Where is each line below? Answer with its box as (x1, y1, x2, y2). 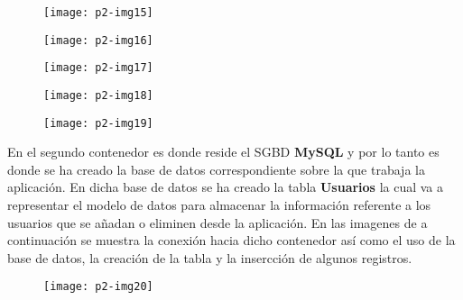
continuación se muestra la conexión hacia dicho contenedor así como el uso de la (7, 231, 456, 250)
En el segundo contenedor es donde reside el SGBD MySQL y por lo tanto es (7, 142, 440, 161)
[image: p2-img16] (43, 33, 153, 47)
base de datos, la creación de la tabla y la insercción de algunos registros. (7, 248, 412, 267)
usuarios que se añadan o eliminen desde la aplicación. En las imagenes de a (7, 213, 428, 232)
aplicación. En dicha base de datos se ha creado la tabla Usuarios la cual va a (7, 177, 444, 196)
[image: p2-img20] (43, 280, 153, 294)
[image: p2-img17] (43, 61, 153, 75)
